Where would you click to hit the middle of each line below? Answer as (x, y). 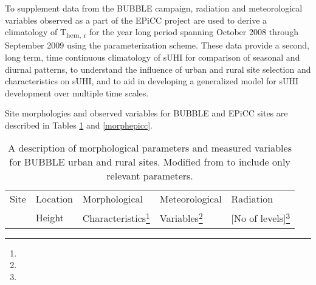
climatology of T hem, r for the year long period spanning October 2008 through (152, 32)
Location (54, 199)
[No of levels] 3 (261, 217)
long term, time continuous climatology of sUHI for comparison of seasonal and (153, 57)
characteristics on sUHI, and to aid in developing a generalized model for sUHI (152, 81)
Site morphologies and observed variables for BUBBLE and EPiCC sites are (146, 113)
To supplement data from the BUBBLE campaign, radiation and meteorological (154, 8)
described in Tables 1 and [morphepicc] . (79, 125)
